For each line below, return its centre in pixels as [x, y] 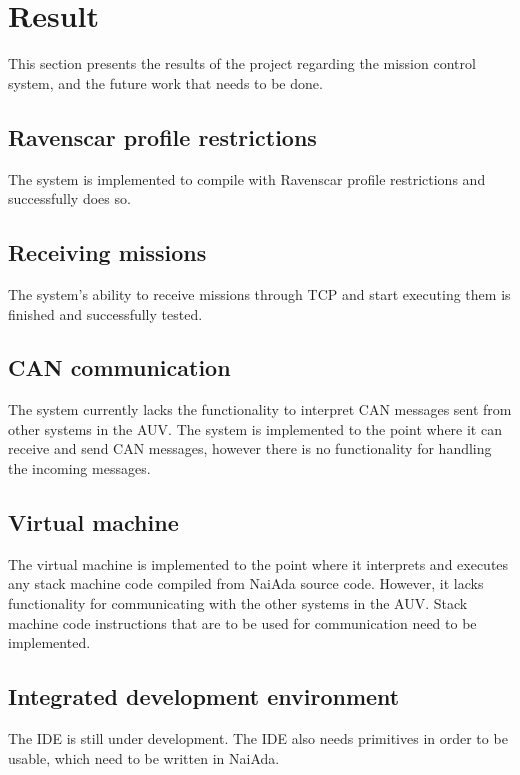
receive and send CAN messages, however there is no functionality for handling [250, 448]
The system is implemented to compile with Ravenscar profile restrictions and [247, 178]
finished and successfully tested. [105, 313]
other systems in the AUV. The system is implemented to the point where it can [255, 428]
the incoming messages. [79, 468]
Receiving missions [107, 252]
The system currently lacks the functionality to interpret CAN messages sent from [260, 409]
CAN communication [119, 367]
